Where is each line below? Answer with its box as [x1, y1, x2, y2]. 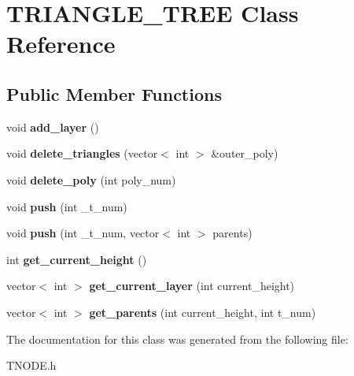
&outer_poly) [211, 145, 278, 162]
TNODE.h [6, 357, 57, 374]
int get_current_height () [6, 251, 147, 267]
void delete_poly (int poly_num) [6, 171, 176, 188]
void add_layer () [6, 118, 99, 135]
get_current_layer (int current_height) [89, 277, 295, 294]
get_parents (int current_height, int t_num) [89, 303, 316, 320]
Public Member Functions [6, 81, 222, 106]
